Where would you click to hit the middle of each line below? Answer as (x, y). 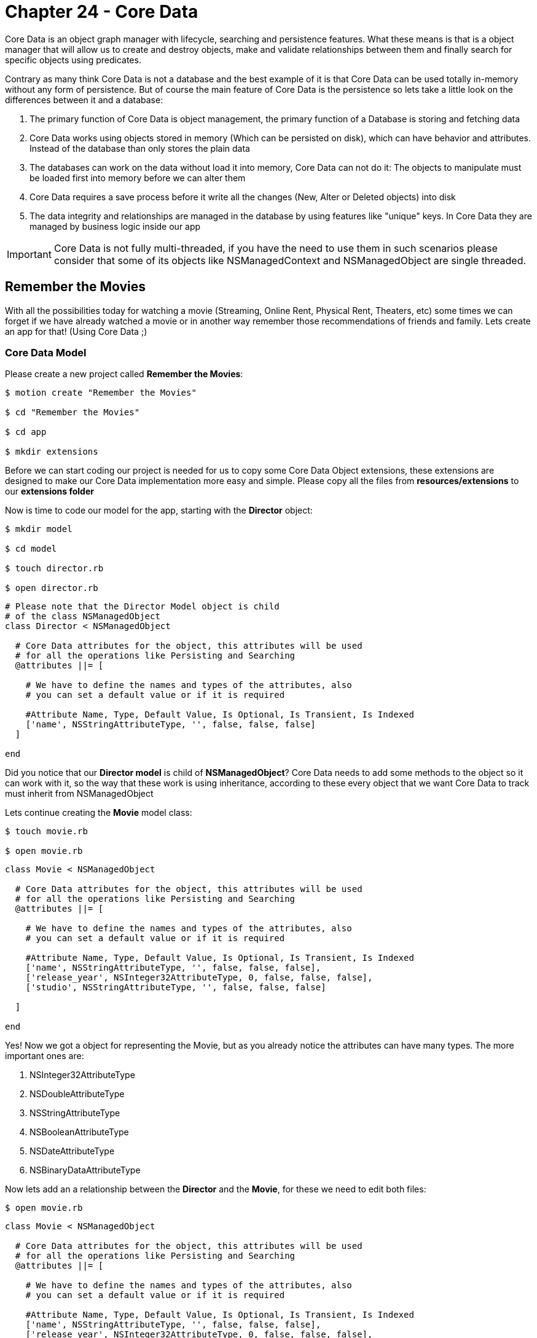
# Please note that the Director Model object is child (142, 607)
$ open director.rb (52, 588)
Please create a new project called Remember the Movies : (124, 374)
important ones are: (45, 1056)
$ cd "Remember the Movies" (73, 413)
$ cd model (31, 549)
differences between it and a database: (84, 100)
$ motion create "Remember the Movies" (101, 393)
